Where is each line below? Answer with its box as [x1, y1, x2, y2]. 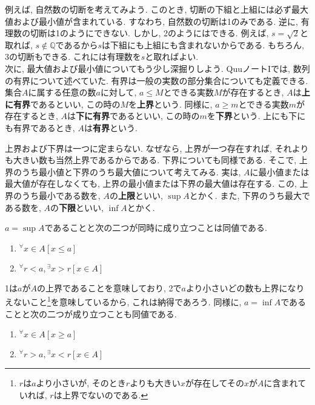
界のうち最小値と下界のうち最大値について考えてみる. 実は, [5, 165, 241, 178]
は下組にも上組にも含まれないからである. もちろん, [102, 38, 304, 51]
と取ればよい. [145, 50, 199, 63]
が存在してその [185, 377, 245, 389]
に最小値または [250, 165, 310, 178]
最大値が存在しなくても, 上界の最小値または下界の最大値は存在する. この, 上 [5, 177, 308, 190]
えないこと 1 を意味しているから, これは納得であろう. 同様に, [5, 294, 242, 308]
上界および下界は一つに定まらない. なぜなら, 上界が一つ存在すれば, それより [5, 141, 309, 154]
